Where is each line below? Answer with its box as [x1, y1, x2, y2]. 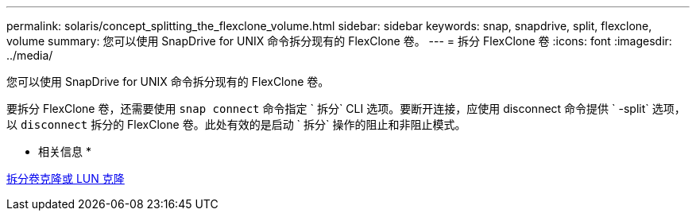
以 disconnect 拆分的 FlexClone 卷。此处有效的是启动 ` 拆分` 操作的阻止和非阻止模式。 [6, 118, 466, 131]
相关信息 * [38, 145, 91, 158]
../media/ [6, 48, 53, 62]
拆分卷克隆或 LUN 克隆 [6, 172, 125, 185]
